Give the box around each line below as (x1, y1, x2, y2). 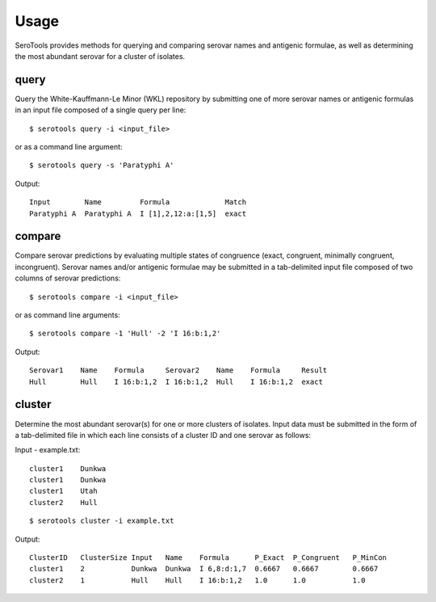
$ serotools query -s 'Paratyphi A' (29, 161, 174, 170)
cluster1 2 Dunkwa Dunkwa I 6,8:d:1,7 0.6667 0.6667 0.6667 (29, 564, 379, 574)
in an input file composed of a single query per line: (15, 105, 187, 115)
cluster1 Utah (29, 486, 98, 496)
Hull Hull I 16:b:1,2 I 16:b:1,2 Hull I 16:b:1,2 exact (29, 377, 323, 386)
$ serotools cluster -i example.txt (29, 516, 174, 525)
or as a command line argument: (15, 142, 123, 152)
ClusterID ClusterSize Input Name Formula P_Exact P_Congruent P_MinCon (29, 554, 388, 562)
